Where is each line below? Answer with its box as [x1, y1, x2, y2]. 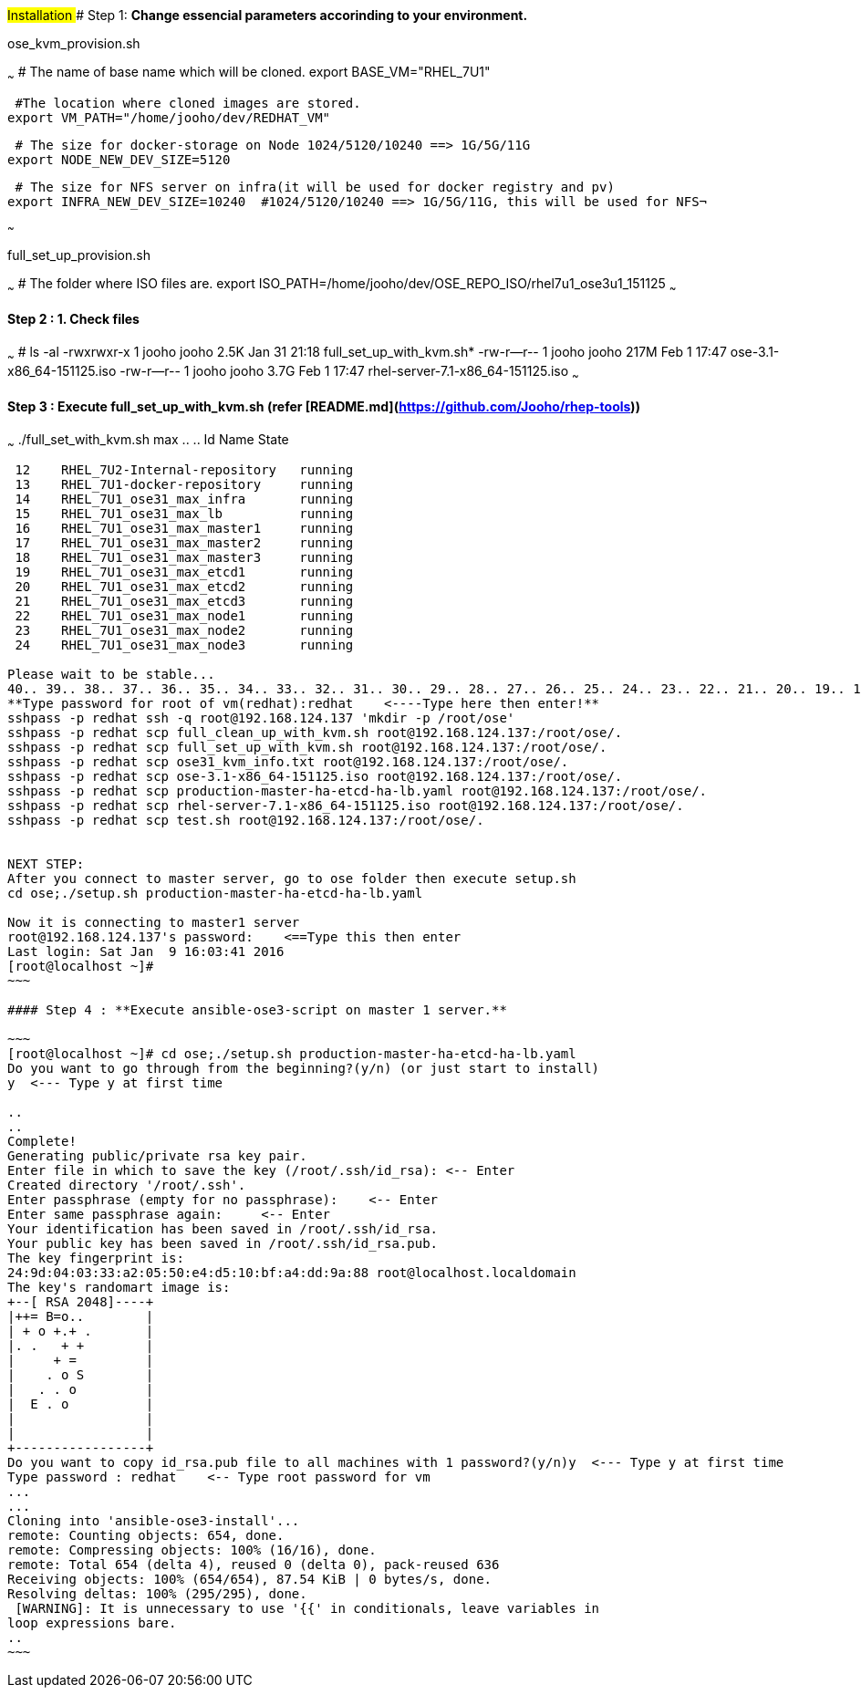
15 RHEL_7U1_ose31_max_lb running [15, 506, 354, 522]
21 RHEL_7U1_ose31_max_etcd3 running [15, 594, 354, 609]
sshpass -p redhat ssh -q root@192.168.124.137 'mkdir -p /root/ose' [7, 711, 515, 726]
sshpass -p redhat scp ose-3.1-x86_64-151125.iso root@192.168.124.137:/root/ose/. [7, 769, 623, 785]
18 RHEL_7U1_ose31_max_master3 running [15, 550, 354, 566]
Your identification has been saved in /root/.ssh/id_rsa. [7, 1222, 439, 1237]
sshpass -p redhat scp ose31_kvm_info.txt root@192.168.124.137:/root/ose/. [7, 754, 569, 770]
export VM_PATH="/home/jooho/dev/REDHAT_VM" [7, 109, 331, 125]
